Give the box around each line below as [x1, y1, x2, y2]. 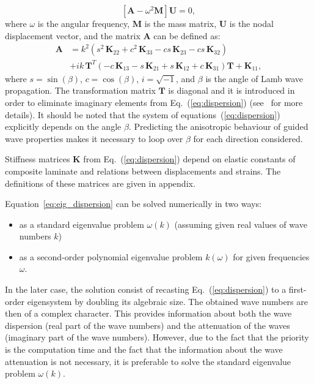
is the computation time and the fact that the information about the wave [5, 343, 283, 356]
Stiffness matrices [5, 152, 70, 165]
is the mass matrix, [144, 17, 217, 29]
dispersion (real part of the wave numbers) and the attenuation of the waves [5, 318, 290, 331]
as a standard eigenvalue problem [19, 217, 144, 230]
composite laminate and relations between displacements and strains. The [5, 164, 281, 177]
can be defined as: [153, 29, 221, 42]
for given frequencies [233, 250, 310, 263]
